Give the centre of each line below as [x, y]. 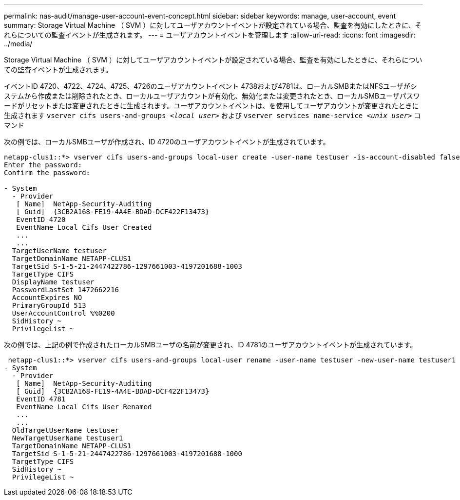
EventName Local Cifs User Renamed [84, 407]
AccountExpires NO [47, 298]
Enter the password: [43, 165]
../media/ [18, 44]
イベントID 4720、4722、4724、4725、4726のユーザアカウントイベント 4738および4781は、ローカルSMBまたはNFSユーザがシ [211, 86]
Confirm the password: [47, 173]
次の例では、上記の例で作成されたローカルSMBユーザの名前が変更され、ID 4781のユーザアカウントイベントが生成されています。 [211, 345]
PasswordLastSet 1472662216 [66, 290]
